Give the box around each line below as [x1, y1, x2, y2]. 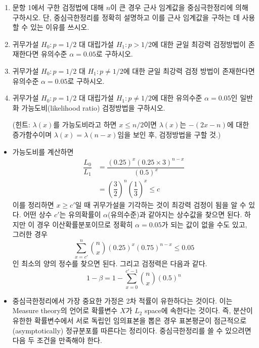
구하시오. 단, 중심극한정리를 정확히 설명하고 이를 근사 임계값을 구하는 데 [12, 12, 240, 22]
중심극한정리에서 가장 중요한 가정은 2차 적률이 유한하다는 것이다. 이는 [12, 295, 233, 306]
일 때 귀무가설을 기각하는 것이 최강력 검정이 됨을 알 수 [75, 199, 246, 210]
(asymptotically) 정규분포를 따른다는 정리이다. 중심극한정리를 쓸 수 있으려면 [12, 325, 251, 335]
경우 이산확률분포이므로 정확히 [36, 219, 133, 229]
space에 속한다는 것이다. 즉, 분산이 [144, 305, 253, 316]
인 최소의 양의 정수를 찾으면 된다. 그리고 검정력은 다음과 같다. [12, 258, 207, 269]
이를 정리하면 [12, 199, 54, 210]
